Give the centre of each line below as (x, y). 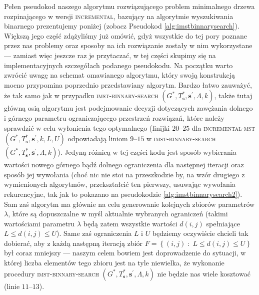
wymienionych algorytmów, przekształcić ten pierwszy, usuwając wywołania (120, 184)
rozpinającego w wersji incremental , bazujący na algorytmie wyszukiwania (119, 16)
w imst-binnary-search (181, 138)
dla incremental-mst (223, 127)
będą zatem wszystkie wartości (130, 223)
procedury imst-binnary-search (51, 273)
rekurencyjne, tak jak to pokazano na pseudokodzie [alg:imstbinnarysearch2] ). (123, 194)
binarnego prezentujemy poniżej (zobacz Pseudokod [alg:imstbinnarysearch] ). (122, 26)
